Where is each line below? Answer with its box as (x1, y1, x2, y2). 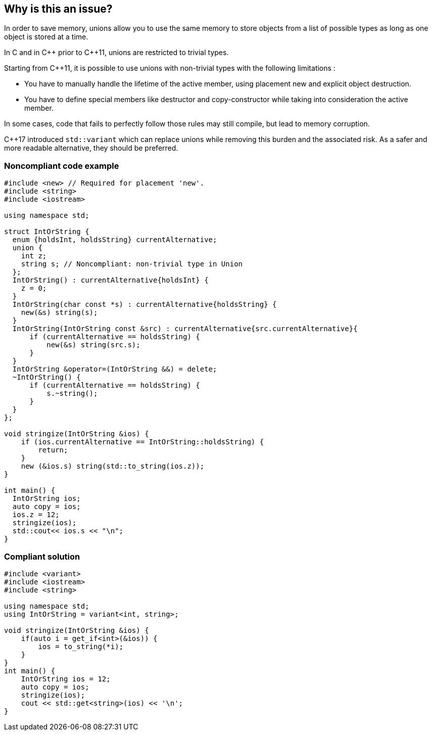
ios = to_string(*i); (38, 642, 124, 651)
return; (38, 446, 68, 454)
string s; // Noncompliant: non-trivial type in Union (21, 260, 243, 268)
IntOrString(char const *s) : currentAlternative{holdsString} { (12, 300, 277, 309)
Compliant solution (4, 551, 80, 562)
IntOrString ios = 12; (21, 674, 111, 683)
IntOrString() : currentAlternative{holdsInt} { (12, 276, 209, 285)
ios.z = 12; (12, 511, 60, 519)
